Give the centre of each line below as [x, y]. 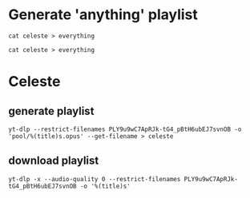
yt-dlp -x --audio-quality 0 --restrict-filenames [95, 179]
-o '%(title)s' [105, 186]
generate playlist [51, 111]
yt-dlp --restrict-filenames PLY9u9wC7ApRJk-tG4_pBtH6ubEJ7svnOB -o [125, 129]
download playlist [54, 161]
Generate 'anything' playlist [103, 15]
